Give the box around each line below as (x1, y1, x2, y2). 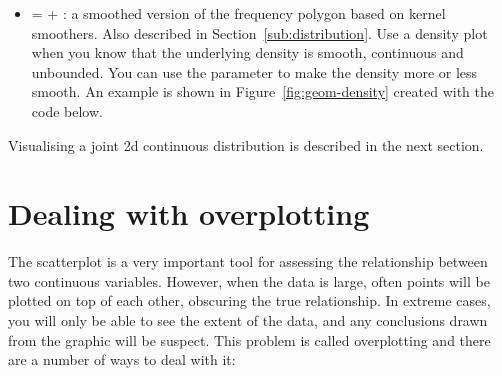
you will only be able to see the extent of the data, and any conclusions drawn (8, 310, 488, 331)
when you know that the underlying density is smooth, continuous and (31, 42, 464, 63)
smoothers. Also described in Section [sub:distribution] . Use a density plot (31, 22, 488, 43)
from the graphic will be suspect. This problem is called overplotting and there (8, 329, 491, 350)
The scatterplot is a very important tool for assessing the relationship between (8, 251, 488, 272)
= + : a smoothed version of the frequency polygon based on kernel (31, 3, 446, 23)
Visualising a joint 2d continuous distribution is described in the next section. (8, 134, 484, 155)
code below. (31, 100, 103, 121)
